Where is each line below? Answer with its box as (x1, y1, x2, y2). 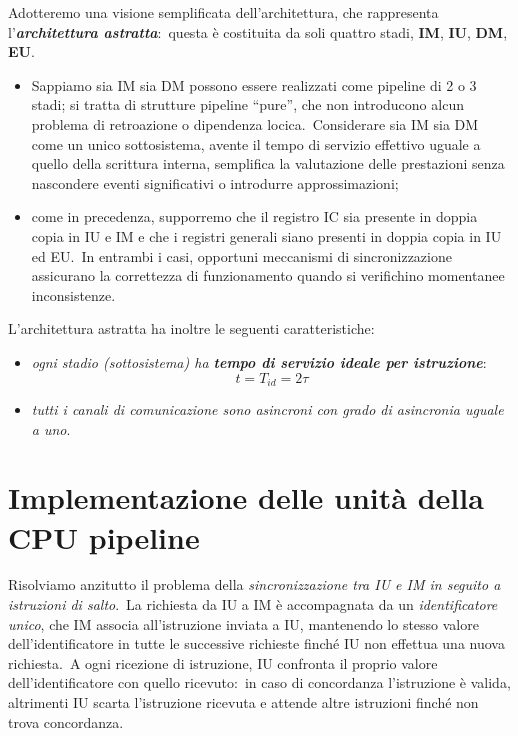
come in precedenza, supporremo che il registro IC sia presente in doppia (31, 206, 478, 227)
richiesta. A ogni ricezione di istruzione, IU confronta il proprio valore (8, 652, 438, 673)
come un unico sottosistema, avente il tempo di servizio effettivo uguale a (31, 133, 481, 154)
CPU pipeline (8, 516, 200, 557)
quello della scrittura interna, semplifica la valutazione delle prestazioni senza (31, 153, 505, 174)
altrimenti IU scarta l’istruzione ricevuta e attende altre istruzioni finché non (8, 692, 479, 713)
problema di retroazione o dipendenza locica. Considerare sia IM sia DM (31, 113, 479, 134)
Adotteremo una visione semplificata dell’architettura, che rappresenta (8, 2, 439, 22)
